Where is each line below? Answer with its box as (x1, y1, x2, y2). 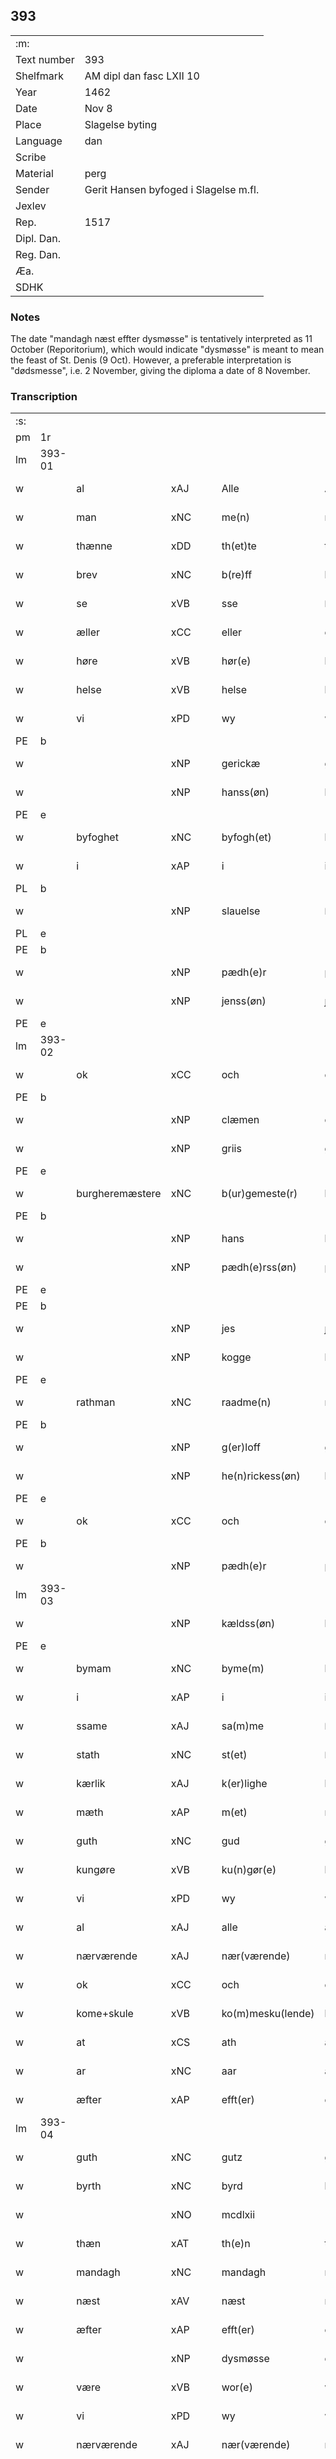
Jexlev (15, 199, 47, 213)
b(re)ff (221, 568, 253, 582)
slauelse (221, 904, 261, 918)
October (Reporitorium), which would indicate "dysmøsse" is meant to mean (10, 344, 325, 356)
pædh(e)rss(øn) (221, 1260, 297, 1274)
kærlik (76, 1777, 106, 1791)
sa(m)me (221, 1719, 264, 1733)
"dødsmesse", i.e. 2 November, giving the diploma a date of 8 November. (10, 365, 311, 377)
